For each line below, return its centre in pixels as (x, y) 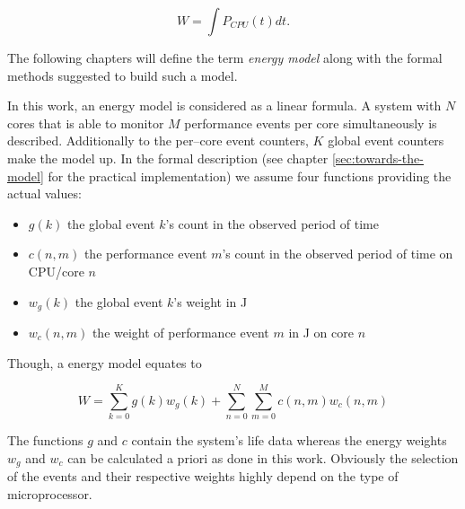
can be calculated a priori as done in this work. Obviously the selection (263, 457)
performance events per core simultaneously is (311, 123)
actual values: (44, 193)
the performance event (145, 254)
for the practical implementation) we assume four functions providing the (250, 176)
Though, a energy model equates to (105, 362)
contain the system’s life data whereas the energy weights (289, 440)
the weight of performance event (180, 332)
